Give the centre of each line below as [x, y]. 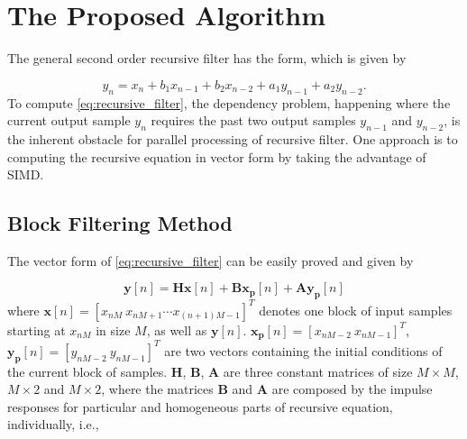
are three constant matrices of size [318, 371]
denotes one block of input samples [356, 310]
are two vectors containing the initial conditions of [303, 350]
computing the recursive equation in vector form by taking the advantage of [217, 156]
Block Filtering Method [120, 223]
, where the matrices [157, 389]
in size [113, 329]
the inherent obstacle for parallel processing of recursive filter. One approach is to [233, 138]
